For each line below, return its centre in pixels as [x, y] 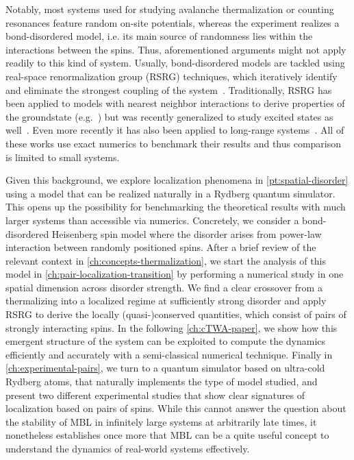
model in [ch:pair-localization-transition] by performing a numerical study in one [175, 274]
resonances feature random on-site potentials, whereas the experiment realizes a [173, 22]
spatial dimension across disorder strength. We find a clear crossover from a [164, 287]
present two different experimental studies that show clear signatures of [155, 395]
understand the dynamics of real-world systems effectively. [128, 448]
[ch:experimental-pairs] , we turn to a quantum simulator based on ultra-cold [165, 368]
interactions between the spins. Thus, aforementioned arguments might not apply [176, 49]
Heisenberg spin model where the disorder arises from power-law [187, 233]
